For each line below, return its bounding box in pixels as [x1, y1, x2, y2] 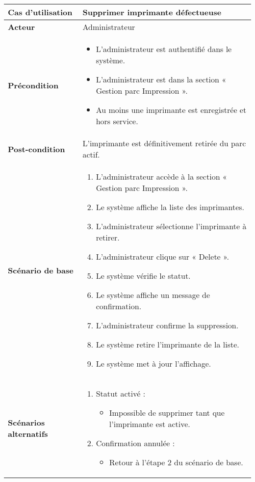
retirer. [96, 232, 120, 243]
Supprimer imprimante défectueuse [82, 6, 222, 18]
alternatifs [8, 428, 48, 439]
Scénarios [8, 416, 45, 428]
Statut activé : [96, 388, 146, 399]
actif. [82, 149, 100, 160]
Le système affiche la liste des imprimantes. [96, 201, 245, 213]
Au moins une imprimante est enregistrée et [96, 104, 247, 115]
